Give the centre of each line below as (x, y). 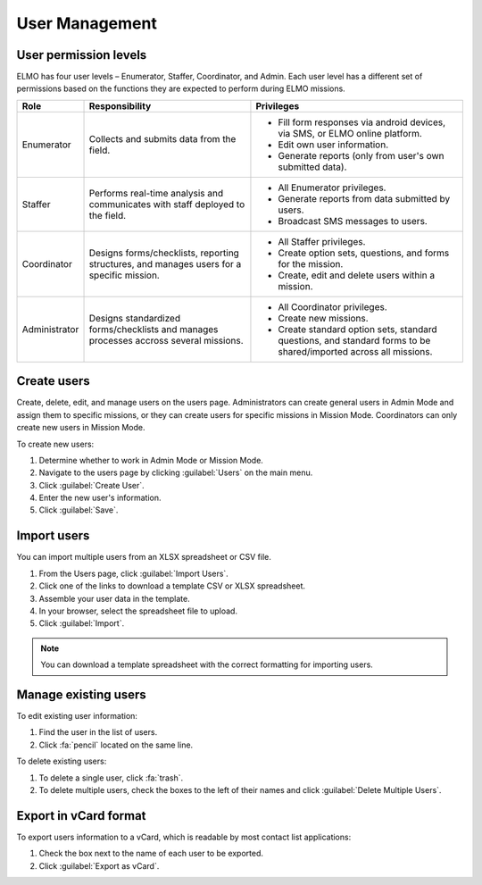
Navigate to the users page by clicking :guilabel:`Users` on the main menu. (176, 472)
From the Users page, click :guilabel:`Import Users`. (134, 573)
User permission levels (82, 55)
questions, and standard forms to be (354, 340)
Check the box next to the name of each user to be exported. (151, 854)
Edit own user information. (333, 145)
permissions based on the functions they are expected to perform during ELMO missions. (181, 88)
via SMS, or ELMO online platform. (350, 133)
